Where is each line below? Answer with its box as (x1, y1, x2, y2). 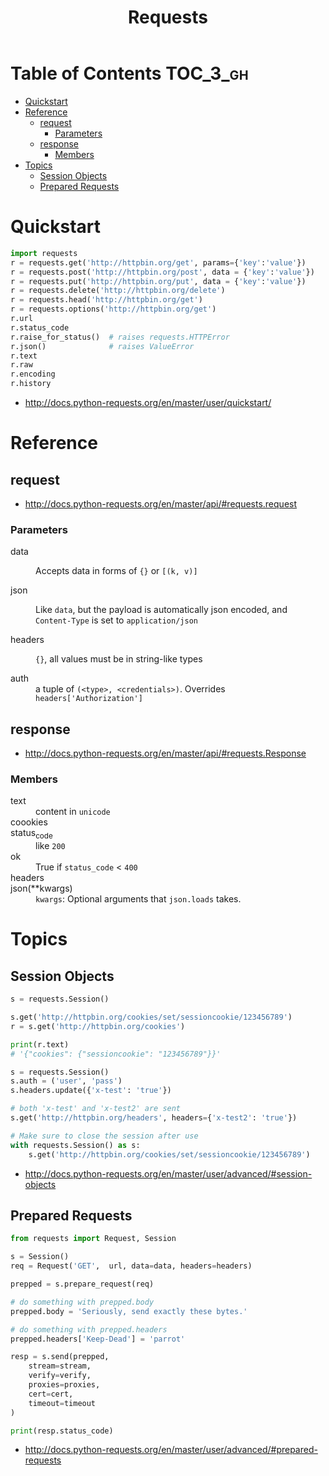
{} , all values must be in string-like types (35, 653, 203, 665)
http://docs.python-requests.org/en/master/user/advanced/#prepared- (24, 1444, 318, 1456)
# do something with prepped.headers (10, 1324, 168, 1335)
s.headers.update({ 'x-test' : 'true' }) (10, 1086, 172, 1096)
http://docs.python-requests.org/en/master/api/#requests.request (24, 498, 298, 510)
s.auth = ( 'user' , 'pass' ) (10, 1076, 123, 1086)
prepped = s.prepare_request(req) (10, 1279, 155, 1290)
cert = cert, (28, 1389, 74, 1399)
